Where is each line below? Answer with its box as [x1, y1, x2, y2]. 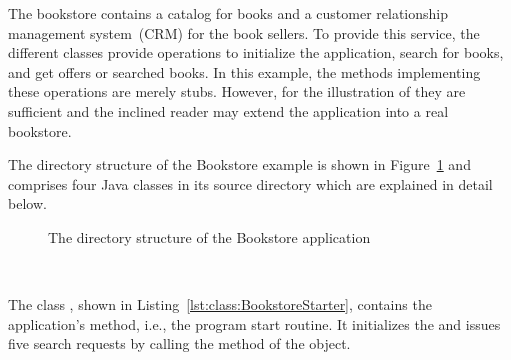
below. [8, 193, 47, 214]
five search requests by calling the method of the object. [8, 333, 351, 354]
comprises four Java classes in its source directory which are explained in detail [8, 173, 493, 194]
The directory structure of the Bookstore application [48, 226, 371, 247]
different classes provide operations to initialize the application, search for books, [8, 42, 504, 63]
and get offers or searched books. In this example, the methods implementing [8, 61, 481, 82]
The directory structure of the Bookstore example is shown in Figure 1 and [8, 154, 471, 175]
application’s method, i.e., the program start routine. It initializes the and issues [8, 313, 501, 334]
